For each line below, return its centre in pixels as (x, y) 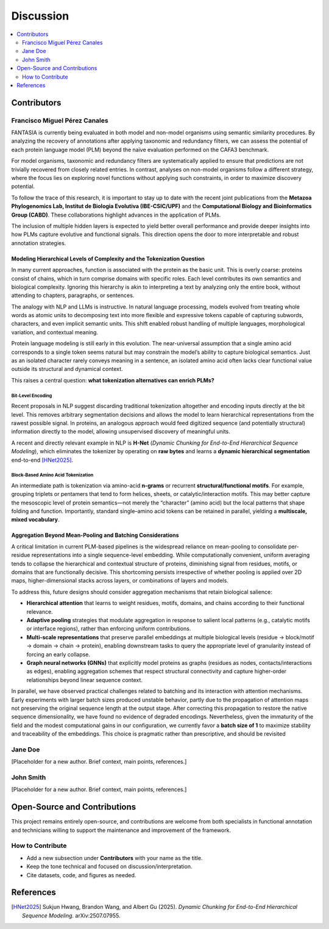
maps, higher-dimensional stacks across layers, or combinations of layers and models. (120, 581)
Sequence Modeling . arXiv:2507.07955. (72, 916)
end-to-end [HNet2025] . (42, 460)
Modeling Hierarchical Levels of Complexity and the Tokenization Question (108, 259)
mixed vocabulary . (35, 520)
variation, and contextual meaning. (55, 332)
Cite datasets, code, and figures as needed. (81, 875)
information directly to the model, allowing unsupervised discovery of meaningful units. (121, 432)
